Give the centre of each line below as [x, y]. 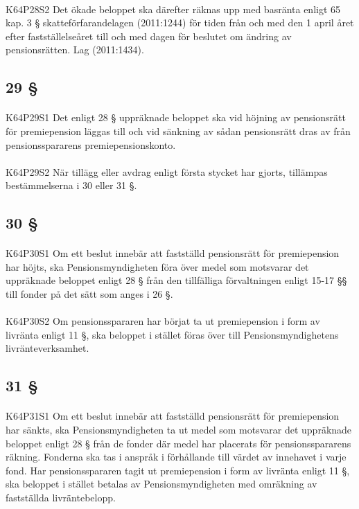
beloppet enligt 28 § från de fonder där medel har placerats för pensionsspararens [178, 443]
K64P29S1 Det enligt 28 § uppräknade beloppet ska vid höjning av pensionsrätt [176, 117]
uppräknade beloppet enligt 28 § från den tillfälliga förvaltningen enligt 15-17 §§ [176, 280]
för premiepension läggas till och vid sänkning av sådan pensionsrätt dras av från [178, 131]
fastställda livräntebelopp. [61, 497]
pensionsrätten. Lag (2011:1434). [75, 50]
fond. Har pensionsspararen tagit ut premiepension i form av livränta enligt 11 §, [178, 470]
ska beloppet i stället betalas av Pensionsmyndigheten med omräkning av [161, 484]
